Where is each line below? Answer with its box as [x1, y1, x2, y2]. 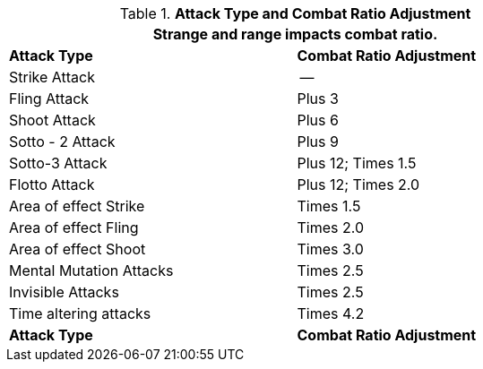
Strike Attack [9, 68, 95, 86]
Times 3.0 [297, 240, 364, 258]
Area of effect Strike [9, 197, 145, 215]
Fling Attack [9, 90, 90, 107]
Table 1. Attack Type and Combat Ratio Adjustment [119, 4, 471, 22]
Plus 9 [297, 133, 339, 150]
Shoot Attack [9, 111, 96, 129]
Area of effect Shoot [9, 240, 146, 258]
